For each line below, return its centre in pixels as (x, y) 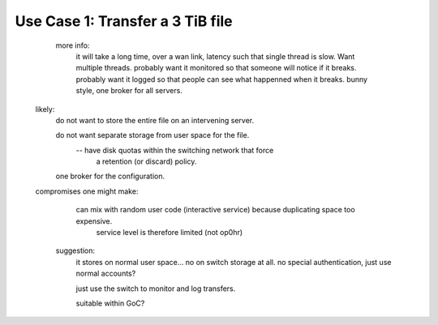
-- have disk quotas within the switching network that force (175, 150)
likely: (45, 109)
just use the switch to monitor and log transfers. (156, 289)
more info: (73, 45)
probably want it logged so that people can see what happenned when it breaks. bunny (222, 79)
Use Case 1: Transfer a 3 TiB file (124, 21)
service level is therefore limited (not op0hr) (170, 233)
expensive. (94, 221)
